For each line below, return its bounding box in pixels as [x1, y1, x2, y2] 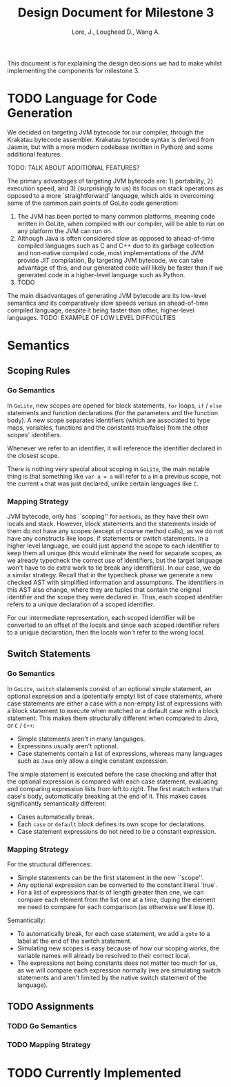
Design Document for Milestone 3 [17, 5, 214, 21]
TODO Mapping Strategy [7, 1040, 91, 1050]
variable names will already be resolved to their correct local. [17, 952, 191, 960]
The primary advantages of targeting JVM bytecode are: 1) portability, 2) [7, 177, 214, 185]
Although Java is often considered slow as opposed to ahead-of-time [17, 234, 215, 242]
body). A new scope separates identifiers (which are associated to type [7, 416, 210, 424]
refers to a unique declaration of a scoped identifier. [7, 600, 155, 608]
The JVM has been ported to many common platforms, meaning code [17, 212, 216, 220]
